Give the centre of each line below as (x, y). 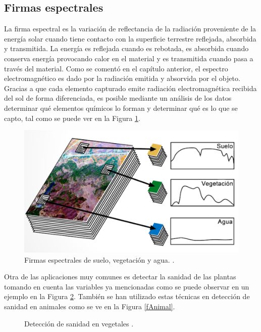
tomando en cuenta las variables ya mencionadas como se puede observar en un (127, 286)
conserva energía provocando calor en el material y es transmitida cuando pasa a (129, 58)
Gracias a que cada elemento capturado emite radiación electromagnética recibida (130, 88)
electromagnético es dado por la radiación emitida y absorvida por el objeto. (122, 78)
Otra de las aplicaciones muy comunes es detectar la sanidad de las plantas (120, 277)
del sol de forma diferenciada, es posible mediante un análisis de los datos (118, 98)
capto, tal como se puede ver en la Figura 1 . (72, 118)
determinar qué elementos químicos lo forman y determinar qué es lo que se (121, 108)
